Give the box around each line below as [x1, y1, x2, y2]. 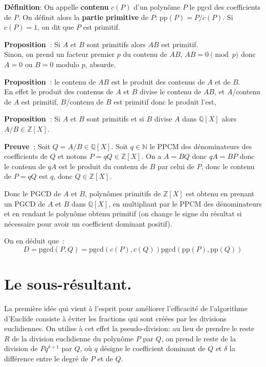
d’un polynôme [134, 2, 181, 12]
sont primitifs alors [86, 38, 146, 49]
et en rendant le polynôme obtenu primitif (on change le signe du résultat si [4, 208, 242, 219]
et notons [58, 151, 87, 161]
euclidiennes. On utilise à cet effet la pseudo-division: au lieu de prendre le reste [4, 323, 254, 334]
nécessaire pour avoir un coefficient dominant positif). [4, 218, 172, 229]
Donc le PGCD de [4, 188, 61, 198]
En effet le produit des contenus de [4, 86, 114, 97]
